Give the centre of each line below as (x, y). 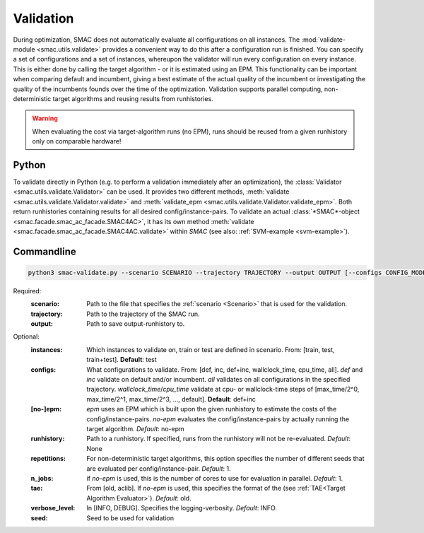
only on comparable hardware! (77, 141)
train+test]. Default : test (122, 360)
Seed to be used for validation (130, 518)
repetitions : (48, 459)
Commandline (45, 251)
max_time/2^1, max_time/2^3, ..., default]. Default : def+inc (171, 399)
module (24, 49)
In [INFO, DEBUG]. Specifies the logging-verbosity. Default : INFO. (182, 508)
